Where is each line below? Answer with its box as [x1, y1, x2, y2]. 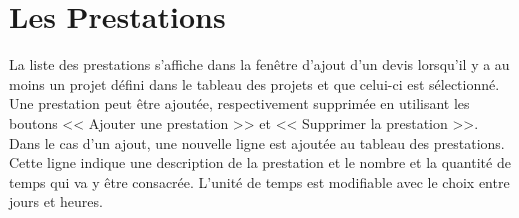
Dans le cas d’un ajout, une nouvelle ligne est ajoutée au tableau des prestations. [9, 132, 505, 153]
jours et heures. [9, 191, 103, 212]
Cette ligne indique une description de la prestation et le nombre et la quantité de [9, 152, 511, 173]
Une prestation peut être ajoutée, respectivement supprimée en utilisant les [9, 93, 470, 114]
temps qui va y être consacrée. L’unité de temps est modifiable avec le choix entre [9, 171, 510, 192]
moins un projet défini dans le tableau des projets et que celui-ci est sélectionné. [9, 73, 500, 94]
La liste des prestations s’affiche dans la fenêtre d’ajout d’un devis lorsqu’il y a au [9, 54, 510, 75]
